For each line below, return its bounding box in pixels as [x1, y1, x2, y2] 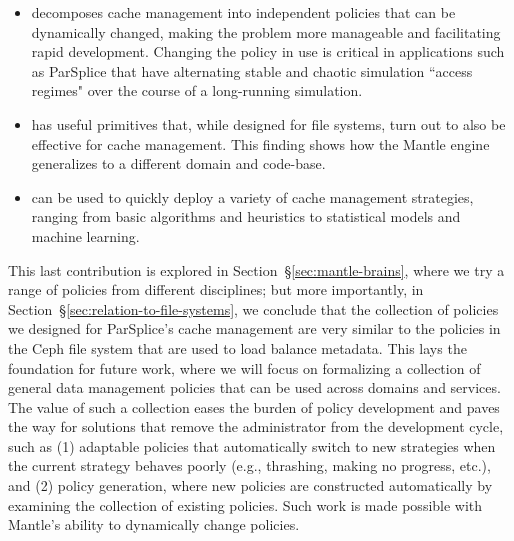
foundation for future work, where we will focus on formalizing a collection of [8, 357, 481, 378]
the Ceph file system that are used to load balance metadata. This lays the [8, 337, 467, 358]
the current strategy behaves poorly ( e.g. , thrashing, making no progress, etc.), [8, 455, 491, 476]
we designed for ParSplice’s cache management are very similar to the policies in [8, 318, 501, 339]
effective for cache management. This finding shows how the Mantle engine [31, 133, 490, 154]
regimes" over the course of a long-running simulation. [31, 80, 363, 101]
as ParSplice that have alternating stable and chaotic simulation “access [31, 60, 473, 81]
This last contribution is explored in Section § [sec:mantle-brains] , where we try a [8, 259, 505, 280]
